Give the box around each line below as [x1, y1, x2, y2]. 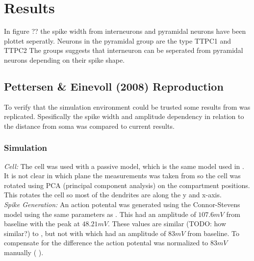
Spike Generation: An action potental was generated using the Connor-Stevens [4, 199, 240, 210]
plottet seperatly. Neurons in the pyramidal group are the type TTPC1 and [4, 35, 231, 46]
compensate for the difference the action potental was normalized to [4, 237, 208, 248]
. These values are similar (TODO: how [107, 218, 227, 229]
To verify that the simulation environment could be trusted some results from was [4, 101, 251, 112]
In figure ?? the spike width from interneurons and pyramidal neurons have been [4, 26, 246, 36]
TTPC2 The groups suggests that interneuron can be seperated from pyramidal [4, 45, 243, 55]
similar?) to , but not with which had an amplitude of [4, 228, 166, 238]
